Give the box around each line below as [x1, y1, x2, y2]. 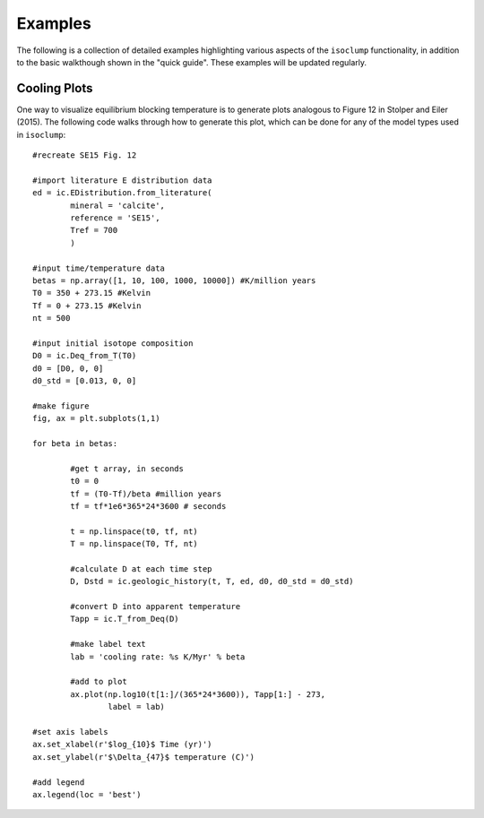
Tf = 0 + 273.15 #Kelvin [32, 300, 142, 311]
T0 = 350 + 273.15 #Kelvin [32, 288, 151, 298]
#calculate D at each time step [70, 564, 212, 573]
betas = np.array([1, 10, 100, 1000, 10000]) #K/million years [32, 275, 316, 286]
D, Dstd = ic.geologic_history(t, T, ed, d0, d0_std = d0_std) [70, 576, 354, 587]
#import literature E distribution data [32, 175, 212, 185]
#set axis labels [32, 727, 108, 736]
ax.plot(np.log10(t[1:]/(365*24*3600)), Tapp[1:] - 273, [70, 689, 326, 699]
